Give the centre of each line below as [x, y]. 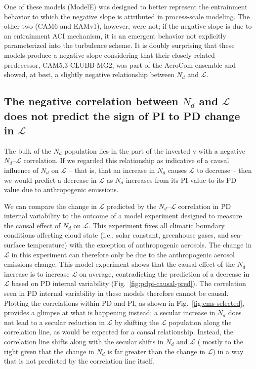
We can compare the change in [50, 206]
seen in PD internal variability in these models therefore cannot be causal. [116, 293]
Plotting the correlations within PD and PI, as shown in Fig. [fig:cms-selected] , [124, 303]
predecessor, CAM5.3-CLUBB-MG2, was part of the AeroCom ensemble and [120, 64]
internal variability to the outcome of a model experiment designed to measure [123, 216]
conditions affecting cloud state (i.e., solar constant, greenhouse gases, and [116, 235]
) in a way [228, 351]
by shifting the [137, 322]
